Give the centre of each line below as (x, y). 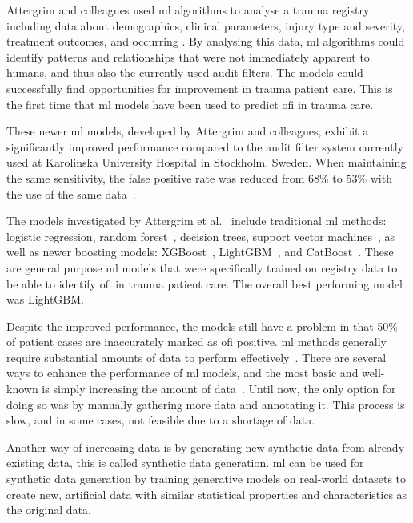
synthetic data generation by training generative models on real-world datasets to (206, 479)
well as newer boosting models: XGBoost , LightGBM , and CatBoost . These (200, 252)
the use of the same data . (71, 193)
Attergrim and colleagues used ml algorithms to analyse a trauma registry (188, 10)
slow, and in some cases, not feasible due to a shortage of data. (161, 420)
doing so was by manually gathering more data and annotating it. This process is (206, 404)
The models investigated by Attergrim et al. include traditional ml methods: (196, 221)
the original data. (49, 510)
